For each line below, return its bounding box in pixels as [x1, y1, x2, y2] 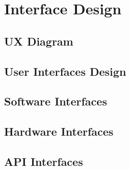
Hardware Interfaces [4, 123, 114, 139]
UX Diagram [4, 33, 73, 49]
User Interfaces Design [4, 63, 126, 79]
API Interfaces [4, 153, 83, 169]
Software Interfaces [4, 93, 107, 109]
